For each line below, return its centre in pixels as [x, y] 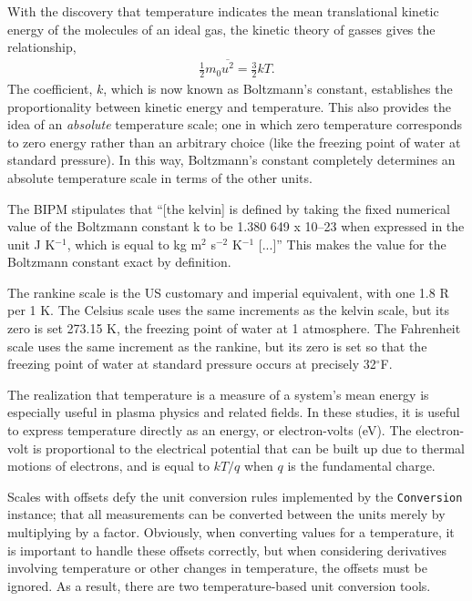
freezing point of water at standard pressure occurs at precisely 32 [192, 364]
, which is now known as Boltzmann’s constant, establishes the [278, 88]
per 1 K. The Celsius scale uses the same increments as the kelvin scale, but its [228, 310]
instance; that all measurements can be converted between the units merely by [226, 514]
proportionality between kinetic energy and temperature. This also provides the [229, 106]
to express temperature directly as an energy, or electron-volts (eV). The [210, 430]
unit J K [31, 244]
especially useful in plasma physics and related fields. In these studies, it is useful [234, 412]
